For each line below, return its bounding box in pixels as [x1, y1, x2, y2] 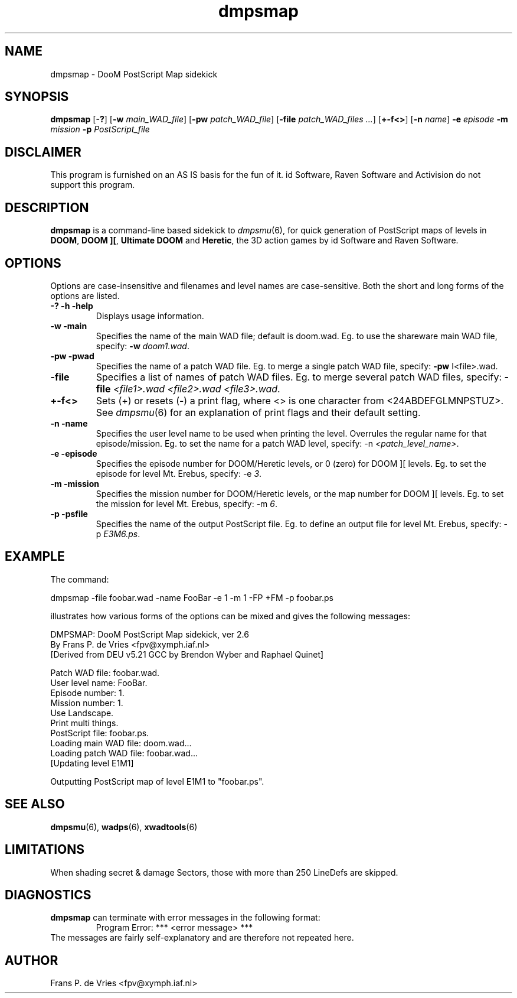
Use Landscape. [50, 707, 114, 718]
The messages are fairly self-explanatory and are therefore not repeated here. [50, 932, 354, 943]
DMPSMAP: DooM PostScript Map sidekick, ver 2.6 [50, 629, 249, 639]
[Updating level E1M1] [50, 758, 134, 768]
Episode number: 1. [50, 687, 125, 698]
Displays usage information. [96, 310, 204, 321]
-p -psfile [50, 508, 88, 519]
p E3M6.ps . [96, 528, 140, 539]
